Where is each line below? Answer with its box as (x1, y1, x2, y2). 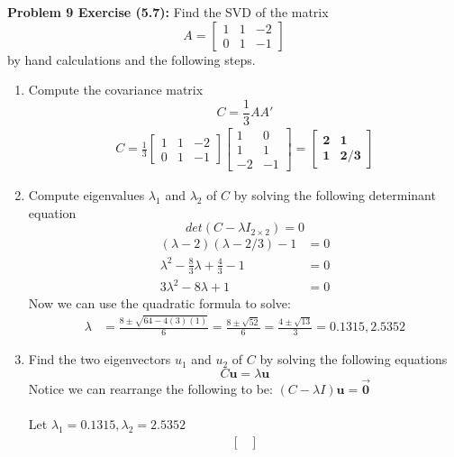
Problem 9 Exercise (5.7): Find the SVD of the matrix (7, 3, 329, 21)
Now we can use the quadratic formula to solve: (28, 294, 291, 313)
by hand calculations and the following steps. (7, 50, 256, 69)
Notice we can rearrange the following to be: (28, 379, 273, 398)
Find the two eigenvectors (28, 350, 171, 369)
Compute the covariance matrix (28, 80, 204, 99)
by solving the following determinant (233, 185, 436, 204)
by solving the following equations (259, 350, 448, 369)
